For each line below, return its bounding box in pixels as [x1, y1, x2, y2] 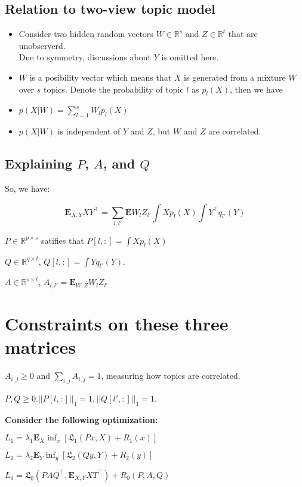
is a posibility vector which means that [29, 71, 172, 83]
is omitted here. [161, 51, 219, 63]
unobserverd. [19, 39, 66, 51]
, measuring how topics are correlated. [101, 369, 241, 382]
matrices [5, 335, 76, 359]
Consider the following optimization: [5, 413, 158, 425]
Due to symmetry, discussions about [19, 51, 151, 63]
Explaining [5, 154, 72, 173]
